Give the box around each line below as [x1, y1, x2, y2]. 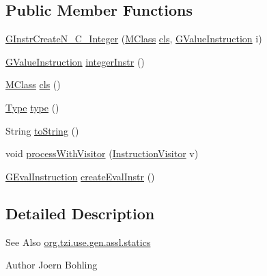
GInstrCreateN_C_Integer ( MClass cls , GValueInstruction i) [5, 31, 262, 46]
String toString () [5, 123, 79, 137]
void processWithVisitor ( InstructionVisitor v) [5, 146, 199, 161]
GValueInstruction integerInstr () [5, 54, 145, 68]
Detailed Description [5, 202, 155, 223]
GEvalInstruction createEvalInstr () [5, 169, 155, 183]
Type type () [5, 100, 59, 114]
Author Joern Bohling [5, 258, 98, 272]
